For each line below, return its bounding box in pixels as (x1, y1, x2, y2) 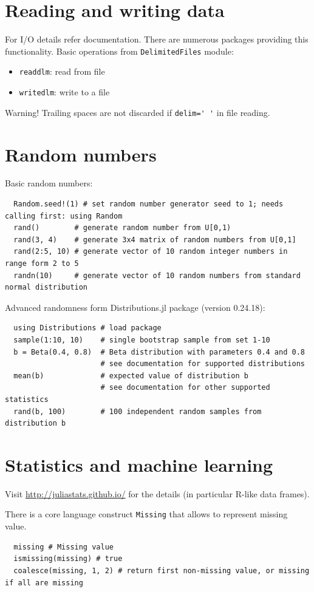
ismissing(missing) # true (13, 554, 123, 563)
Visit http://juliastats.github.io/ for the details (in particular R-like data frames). (5, 487, 310, 500)
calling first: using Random (5, 211, 123, 220)
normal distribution (5, 283, 88, 292)
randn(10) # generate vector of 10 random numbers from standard (13, 271, 301, 280)
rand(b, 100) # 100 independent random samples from (13, 407, 262, 416)
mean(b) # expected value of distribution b (13, 371, 248, 380)
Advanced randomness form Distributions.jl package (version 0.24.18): (5, 301, 265, 313)
